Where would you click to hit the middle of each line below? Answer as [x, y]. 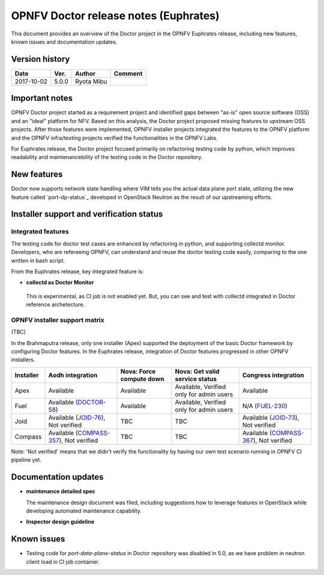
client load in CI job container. [63, 562]
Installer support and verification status [87, 214]
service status [196, 379]
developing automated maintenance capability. [84, 511]
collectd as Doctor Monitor [60, 283]
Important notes [42, 98]
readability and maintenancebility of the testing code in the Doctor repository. [107, 157]
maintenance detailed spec [61, 492]
